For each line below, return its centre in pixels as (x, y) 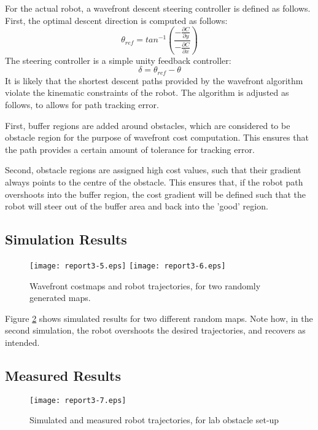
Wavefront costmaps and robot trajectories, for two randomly (145, 285)
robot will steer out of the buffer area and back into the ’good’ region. (137, 206)
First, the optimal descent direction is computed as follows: (116, 20)
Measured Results (63, 375)
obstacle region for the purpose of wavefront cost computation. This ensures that (157, 137)
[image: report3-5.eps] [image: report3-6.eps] (128, 266)
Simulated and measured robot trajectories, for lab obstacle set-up (154, 420)
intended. (22, 342)
